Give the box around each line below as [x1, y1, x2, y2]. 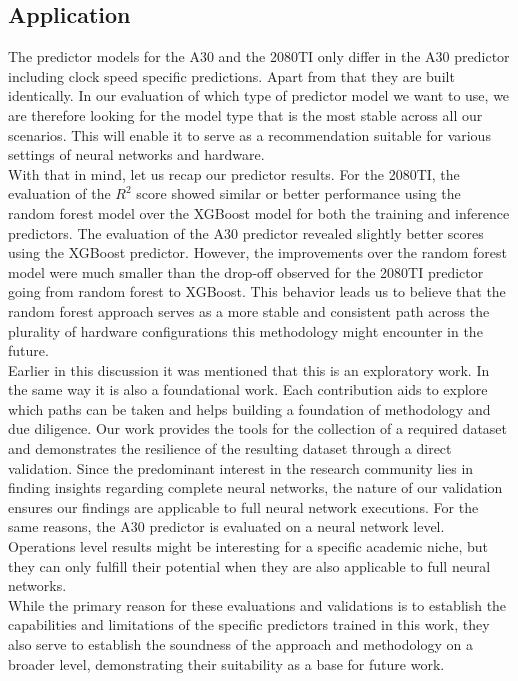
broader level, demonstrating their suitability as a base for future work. [8, 653, 445, 674]
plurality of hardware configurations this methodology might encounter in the [8, 320, 483, 341]
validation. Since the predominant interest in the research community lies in [8, 457, 474, 478]
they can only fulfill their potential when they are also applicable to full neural [8, 555, 491, 576]
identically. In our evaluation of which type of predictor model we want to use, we [8, 85, 510, 106]
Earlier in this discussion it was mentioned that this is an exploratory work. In [8, 359, 490, 380]
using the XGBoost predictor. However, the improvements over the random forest [8, 242, 507, 263]
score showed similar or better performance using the [136, 183, 461, 204]
